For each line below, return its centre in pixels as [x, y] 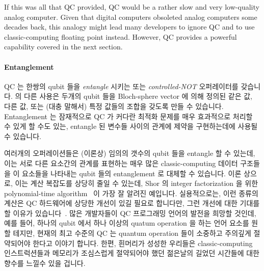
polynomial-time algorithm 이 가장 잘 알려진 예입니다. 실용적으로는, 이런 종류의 [131, 193]
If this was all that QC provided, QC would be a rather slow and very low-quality [132, 7]
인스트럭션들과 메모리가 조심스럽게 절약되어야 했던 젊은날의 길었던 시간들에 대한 [132, 253]
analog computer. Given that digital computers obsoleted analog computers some [131, 17]
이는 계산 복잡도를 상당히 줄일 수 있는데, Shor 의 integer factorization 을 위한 [137, 183]
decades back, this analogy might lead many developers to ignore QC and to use [129, 27]
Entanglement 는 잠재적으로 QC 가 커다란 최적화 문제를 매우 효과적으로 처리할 [128, 116]
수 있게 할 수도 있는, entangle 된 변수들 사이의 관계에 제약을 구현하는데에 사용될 [131, 126]
